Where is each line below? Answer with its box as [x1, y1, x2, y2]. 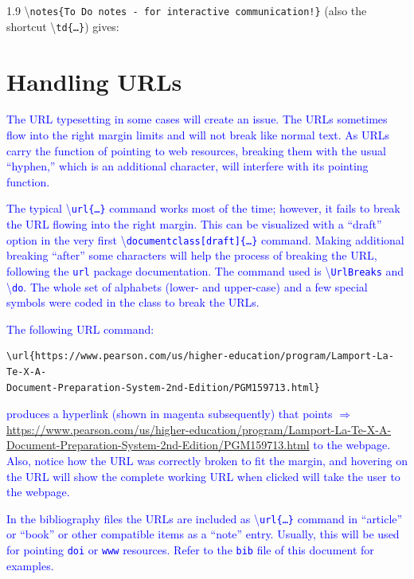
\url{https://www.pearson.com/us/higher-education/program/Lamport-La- [6, 350, 394, 362]
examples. [6, 557, 54, 573]
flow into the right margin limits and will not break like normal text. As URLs [6, 127, 390, 143]
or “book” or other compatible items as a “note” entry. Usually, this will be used [6, 526, 400, 542]
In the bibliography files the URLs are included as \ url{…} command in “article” [6, 510, 403, 526]
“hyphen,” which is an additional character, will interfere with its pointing [6, 158, 369, 174]
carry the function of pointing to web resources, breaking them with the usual [6, 142, 386, 158]
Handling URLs [6, 65, 182, 97]
